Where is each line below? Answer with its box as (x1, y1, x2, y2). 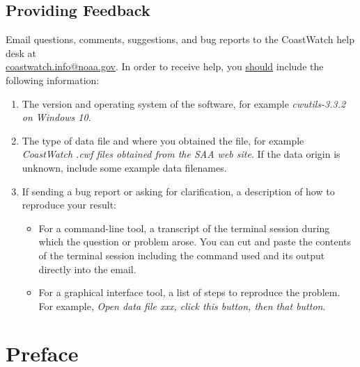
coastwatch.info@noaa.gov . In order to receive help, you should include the (6, 59, 324, 74)
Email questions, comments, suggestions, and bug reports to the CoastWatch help (6, 32, 354, 47)
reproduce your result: (22, 197, 116, 212)
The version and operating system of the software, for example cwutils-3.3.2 (22, 96, 346, 111)
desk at (6, 45, 37, 60)
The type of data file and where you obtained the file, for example (22, 133, 304, 147)
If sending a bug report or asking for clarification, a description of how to (22, 183, 335, 198)
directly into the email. (38, 261, 136, 276)
